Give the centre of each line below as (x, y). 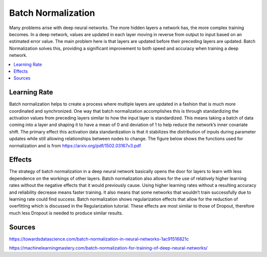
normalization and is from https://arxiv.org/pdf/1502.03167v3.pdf (75, 145)
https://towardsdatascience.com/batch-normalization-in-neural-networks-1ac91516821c (99, 239)
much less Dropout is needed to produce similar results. (66, 213)
